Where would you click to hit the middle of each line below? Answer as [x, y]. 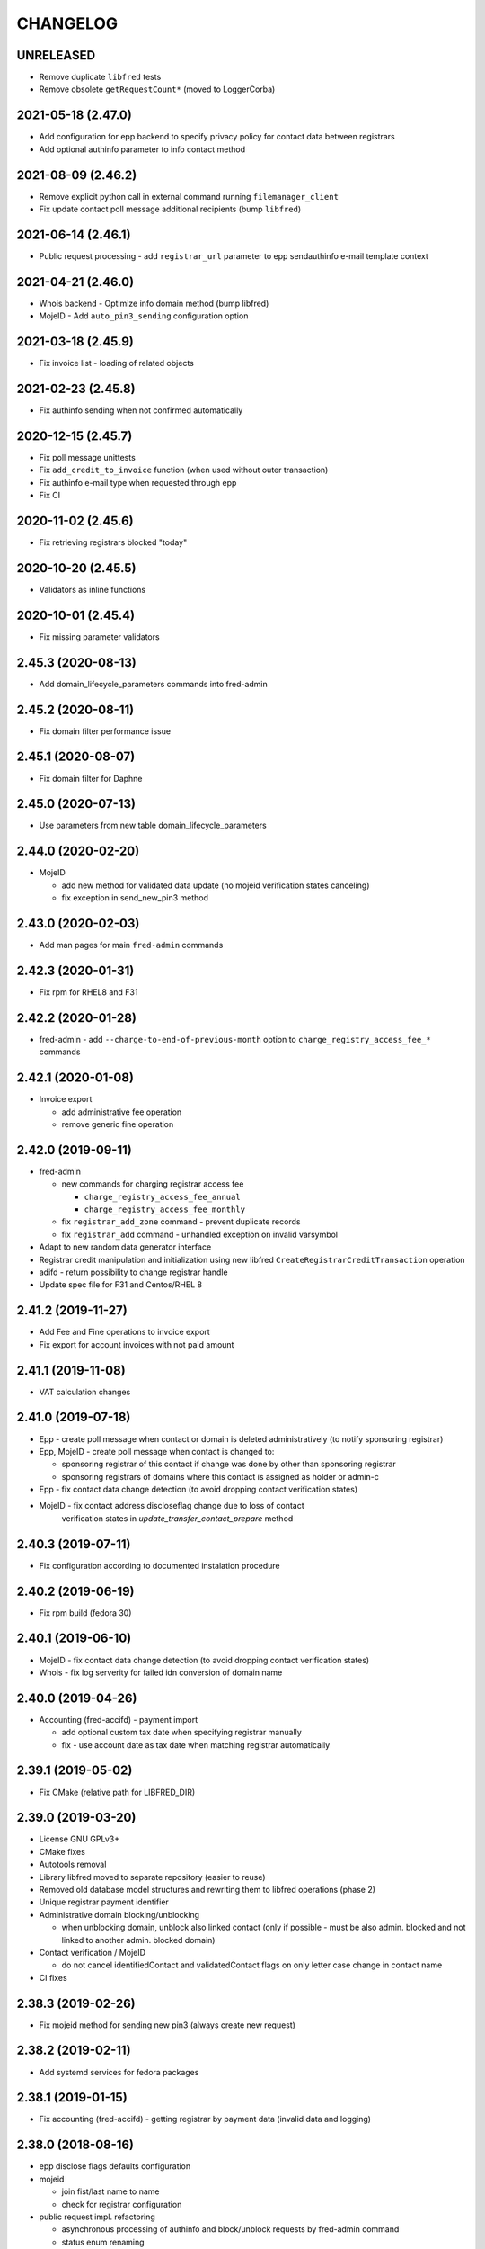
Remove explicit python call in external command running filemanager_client [189, 196]
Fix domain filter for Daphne [91, 778]
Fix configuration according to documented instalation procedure [159, 1565]
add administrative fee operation [122, 1112]
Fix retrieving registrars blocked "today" [113, 542]
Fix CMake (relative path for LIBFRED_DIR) [117, 1792]
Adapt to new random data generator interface [125, 1247]
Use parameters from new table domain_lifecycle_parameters [153, 825]
